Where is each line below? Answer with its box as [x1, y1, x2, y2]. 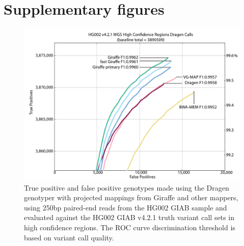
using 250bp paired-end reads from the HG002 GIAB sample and [24, 202, 227, 212]
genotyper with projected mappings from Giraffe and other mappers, [24, 192, 238, 203]
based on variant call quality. [24, 232, 114, 242]
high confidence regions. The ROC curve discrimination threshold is [24, 222, 235, 233]
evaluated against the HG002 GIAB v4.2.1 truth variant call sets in [24, 212, 234, 223]
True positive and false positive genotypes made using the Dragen [24, 182, 229, 193]
